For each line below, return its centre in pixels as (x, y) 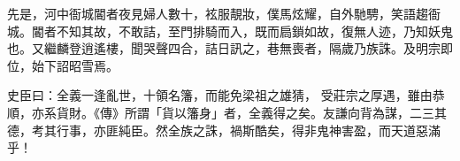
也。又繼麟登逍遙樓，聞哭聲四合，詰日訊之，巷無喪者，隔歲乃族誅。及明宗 (224, 48)
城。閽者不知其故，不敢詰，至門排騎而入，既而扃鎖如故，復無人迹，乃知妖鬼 (230, 31)
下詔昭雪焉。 (81, 65)
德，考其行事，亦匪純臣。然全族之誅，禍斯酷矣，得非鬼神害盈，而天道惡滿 (224, 130)
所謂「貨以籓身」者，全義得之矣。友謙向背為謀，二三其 (285, 112)
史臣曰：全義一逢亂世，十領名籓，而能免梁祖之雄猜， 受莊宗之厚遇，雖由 (220, 95)
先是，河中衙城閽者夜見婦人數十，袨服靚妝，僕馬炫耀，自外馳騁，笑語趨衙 (224, 13)
